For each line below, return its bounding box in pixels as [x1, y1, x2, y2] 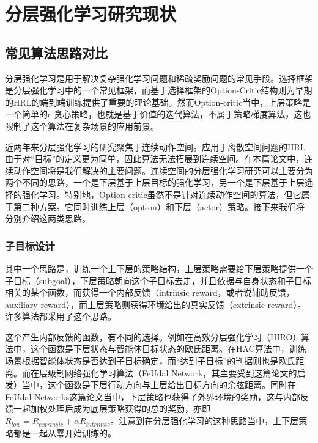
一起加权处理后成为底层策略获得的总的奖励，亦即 [13, 402, 210, 415]
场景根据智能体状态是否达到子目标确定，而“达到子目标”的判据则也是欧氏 [5, 354, 296, 367]
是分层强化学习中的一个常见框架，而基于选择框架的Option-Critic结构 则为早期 [5, 84, 312, 97]
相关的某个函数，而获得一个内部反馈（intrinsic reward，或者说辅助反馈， [5, 286, 295, 299]
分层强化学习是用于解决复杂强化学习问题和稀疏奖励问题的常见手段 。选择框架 [5, 71, 313, 84]
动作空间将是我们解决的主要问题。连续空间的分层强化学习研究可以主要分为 [13, 164, 313, 177]
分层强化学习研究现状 [5, 1, 177, 26]
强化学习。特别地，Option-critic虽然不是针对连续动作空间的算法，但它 [21, 188, 301, 200]
